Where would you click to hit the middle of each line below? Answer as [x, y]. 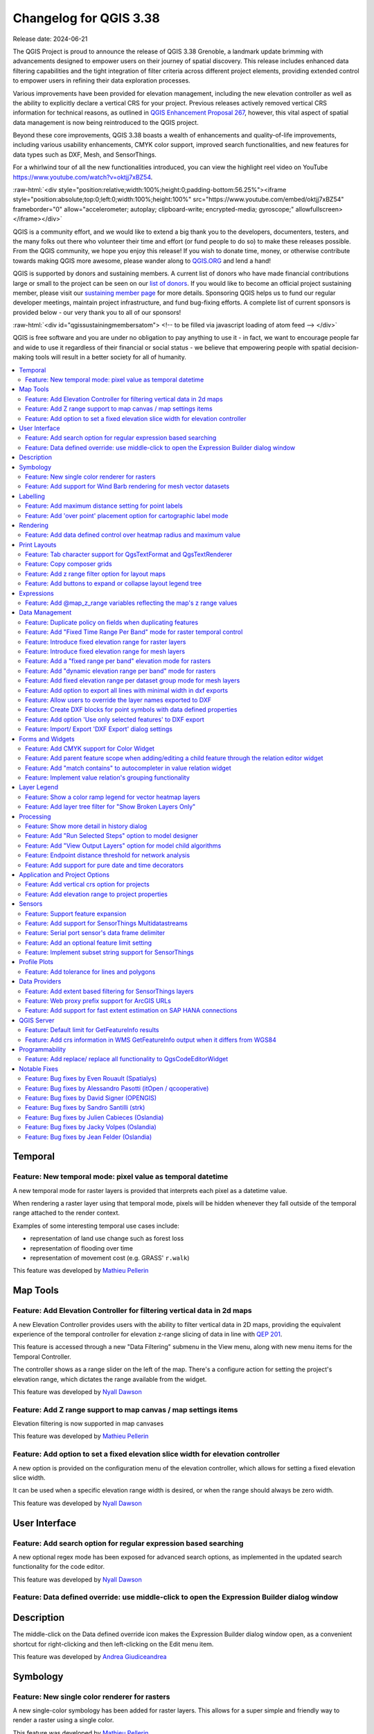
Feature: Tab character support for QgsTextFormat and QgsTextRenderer [129, 554]
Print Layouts [38, 544]
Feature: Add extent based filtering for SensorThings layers [109, 991]
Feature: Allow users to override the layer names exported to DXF [118, 700]
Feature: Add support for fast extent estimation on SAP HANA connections [131, 1011]
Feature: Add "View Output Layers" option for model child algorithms [123, 845]
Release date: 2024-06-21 [50, 39]
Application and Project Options [64, 875]
